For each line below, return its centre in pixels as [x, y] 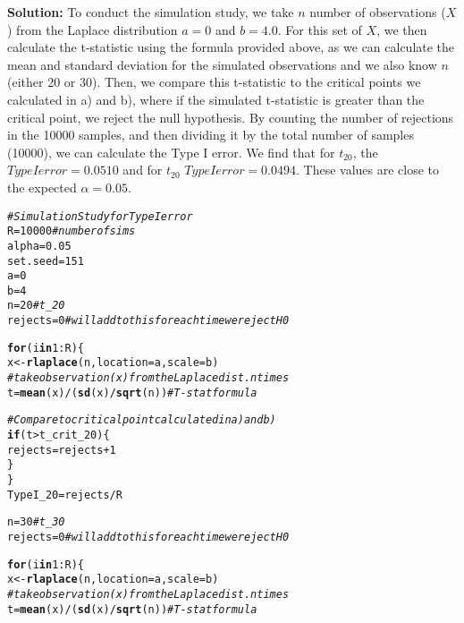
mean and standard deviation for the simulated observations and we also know [222, 64]
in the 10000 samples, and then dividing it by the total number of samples [211, 135]
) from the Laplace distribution [93, 29]
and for [143, 170]
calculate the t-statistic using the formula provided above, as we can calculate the [231, 47]
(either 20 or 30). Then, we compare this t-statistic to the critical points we [214, 82]
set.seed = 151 [46, 261]
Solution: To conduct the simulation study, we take [151, 12]
